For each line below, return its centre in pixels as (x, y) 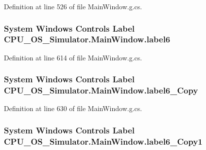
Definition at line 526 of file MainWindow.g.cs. (73, 6)
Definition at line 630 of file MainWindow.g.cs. (73, 108)
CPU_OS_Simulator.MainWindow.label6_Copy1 (103, 141)
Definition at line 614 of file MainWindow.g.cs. (73, 57)
